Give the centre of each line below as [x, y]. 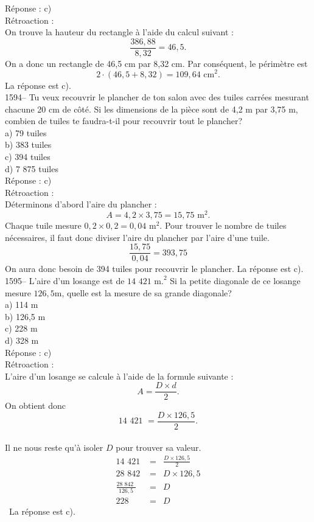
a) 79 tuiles [26, 132]
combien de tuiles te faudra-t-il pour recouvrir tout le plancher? [124, 121]
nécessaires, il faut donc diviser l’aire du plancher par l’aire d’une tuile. [137, 237]
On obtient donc [35, 405]
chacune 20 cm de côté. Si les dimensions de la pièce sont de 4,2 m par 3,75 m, [152, 109]
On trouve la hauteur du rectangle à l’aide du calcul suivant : [119, 32]
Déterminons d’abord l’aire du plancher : [81, 204]
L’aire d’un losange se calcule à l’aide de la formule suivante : [119, 376]
